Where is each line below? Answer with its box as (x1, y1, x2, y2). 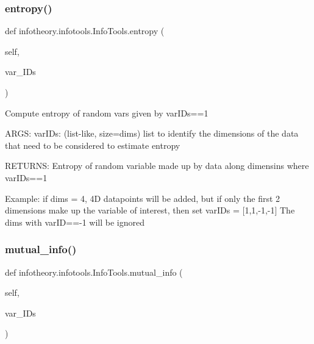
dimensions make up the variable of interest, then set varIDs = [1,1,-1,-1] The (5, 204, 295, 217)
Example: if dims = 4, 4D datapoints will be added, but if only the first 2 (5, 192, 280, 204)
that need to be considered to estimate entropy (5, 138, 180, 151)
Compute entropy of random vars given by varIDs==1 (5, 106, 209, 119)
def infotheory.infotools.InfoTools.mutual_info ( (5, 265, 183, 278)
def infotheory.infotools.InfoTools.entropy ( (5, 24, 165, 37)
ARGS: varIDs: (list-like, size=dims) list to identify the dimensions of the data (5, 127, 299, 140)
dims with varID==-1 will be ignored (5, 215, 145, 228)
